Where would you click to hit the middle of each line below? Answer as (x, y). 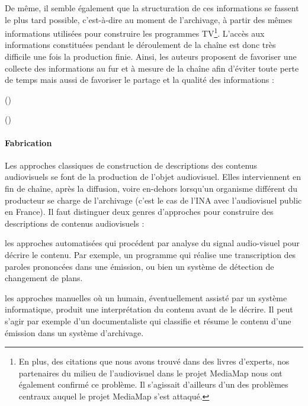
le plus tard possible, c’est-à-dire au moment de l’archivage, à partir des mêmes (149, 19)
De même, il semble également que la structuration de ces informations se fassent (152, 8)
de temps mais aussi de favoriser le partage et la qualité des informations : (139, 80)
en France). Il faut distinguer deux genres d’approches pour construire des (139, 212)
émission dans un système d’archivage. (74, 332)
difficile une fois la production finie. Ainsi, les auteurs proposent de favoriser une (151, 57)
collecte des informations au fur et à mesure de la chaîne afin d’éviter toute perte (152, 68)
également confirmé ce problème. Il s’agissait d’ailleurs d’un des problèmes (153, 384)
